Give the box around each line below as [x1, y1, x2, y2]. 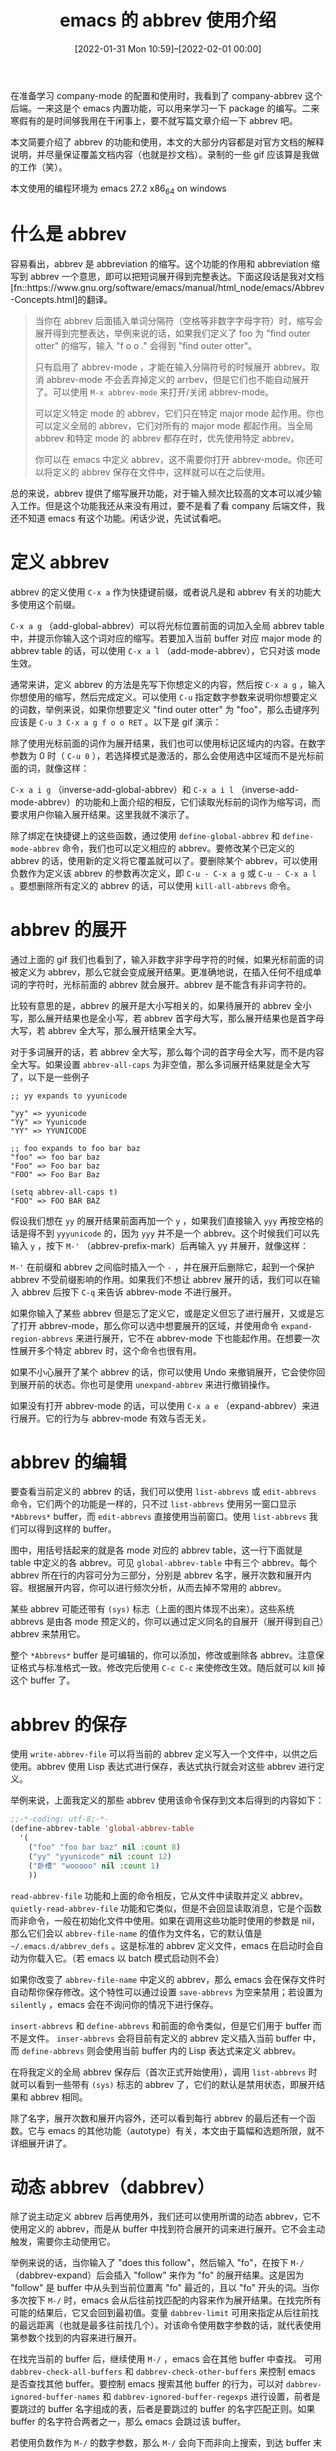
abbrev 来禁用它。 [10, 1628, 86, 1640]
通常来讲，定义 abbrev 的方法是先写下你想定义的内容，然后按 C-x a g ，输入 [10, 678, 326, 690]
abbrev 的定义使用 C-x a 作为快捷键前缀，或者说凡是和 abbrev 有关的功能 [10, 586, 313, 598]
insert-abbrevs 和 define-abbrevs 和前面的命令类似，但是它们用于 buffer [10, 2019, 311, 2031]
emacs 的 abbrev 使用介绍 [59, 9, 277, 32]
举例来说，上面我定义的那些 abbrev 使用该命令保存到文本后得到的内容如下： [10, 1794, 325, 1806]
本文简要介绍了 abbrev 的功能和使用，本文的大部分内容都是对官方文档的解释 [10, 136, 325, 148]
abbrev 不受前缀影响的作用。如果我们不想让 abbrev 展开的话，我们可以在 [10, 1273, 312, 1285]
